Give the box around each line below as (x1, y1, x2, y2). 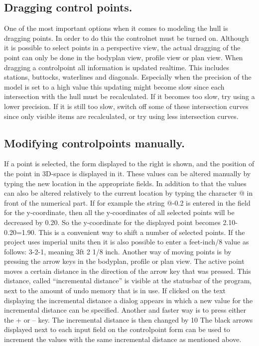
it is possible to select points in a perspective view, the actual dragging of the (4, 42, 241, 53)
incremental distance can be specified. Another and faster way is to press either (4, 305, 246, 315)
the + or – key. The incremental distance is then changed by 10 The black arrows (4, 314, 253, 325)
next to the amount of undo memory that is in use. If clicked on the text (4, 285, 226, 296)
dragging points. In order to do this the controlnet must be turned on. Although (4, 32, 249, 43)
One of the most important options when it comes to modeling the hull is (4, 23, 228, 33)
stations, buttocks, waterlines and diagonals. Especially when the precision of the (4, 72, 252, 82)
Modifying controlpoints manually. (4, 135, 185, 150)
